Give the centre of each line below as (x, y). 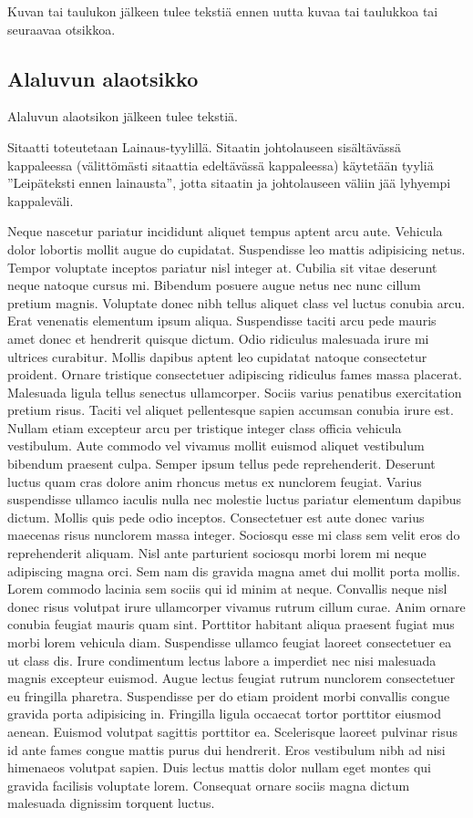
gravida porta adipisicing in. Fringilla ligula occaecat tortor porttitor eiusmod (224, 714)
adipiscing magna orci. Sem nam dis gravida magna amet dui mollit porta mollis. (234, 570)
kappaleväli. (41, 200)
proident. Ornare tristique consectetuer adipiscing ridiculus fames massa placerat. (235, 374)
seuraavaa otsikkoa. (62, 29)
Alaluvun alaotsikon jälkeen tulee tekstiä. (123, 116)
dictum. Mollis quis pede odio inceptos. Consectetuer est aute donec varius (216, 517)
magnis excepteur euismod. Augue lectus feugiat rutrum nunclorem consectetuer (231, 678)
